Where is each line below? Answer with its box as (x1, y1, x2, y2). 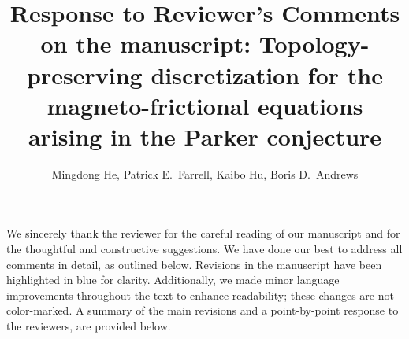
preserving (27, 58, 143, 90)
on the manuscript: (40, 28, 251, 60)
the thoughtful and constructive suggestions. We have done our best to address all (6, 241, 403, 257)
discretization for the (151, 58, 383, 90)
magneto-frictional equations (46, 89, 363, 121)
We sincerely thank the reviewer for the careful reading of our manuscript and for (6, 225, 400, 241)
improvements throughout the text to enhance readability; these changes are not (6, 286, 394, 303)
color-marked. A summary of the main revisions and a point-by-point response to (6, 302, 399, 319)
